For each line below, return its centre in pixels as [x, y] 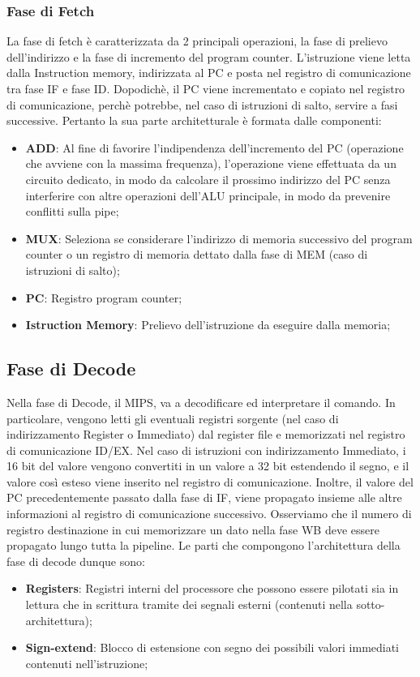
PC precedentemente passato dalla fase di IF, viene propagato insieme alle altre [204, 497]
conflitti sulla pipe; [72, 211]
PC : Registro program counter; [104, 297]
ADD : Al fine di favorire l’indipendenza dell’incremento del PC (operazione [214, 147]
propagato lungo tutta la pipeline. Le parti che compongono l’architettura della [204, 545]
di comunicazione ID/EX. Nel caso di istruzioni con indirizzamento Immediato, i [206, 450]
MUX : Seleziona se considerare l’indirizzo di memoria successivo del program [219, 238]
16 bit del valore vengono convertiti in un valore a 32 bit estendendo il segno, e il [208, 466]
